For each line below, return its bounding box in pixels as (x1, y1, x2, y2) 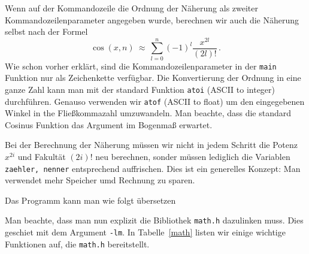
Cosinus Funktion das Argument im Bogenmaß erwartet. (5, 118, 213, 131)
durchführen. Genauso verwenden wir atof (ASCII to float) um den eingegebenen (5, 95, 305, 107)
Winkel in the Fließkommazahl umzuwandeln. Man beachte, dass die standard (5, 107, 292, 119)
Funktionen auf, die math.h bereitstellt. (5, 237, 150, 250)
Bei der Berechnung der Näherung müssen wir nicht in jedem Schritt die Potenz (5, 138, 298, 151)
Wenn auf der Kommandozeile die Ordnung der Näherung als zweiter (5, 2, 259, 14)
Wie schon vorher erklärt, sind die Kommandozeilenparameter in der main (5, 59, 277, 72)
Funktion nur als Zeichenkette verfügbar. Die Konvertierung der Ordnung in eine (5, 71, 301, 84)
